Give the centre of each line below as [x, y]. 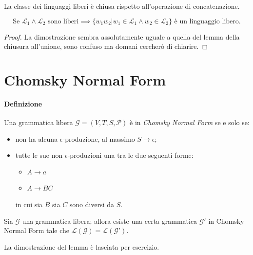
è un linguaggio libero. [207, 21]
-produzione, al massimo [99, 138]
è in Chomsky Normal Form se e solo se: [190, 122]
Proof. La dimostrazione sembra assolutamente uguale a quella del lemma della [122, 36]
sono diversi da [92, 204]
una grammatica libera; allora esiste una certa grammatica [110, 221]
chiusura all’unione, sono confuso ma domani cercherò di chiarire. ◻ [106, 46]
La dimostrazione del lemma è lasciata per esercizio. [82, 246]
